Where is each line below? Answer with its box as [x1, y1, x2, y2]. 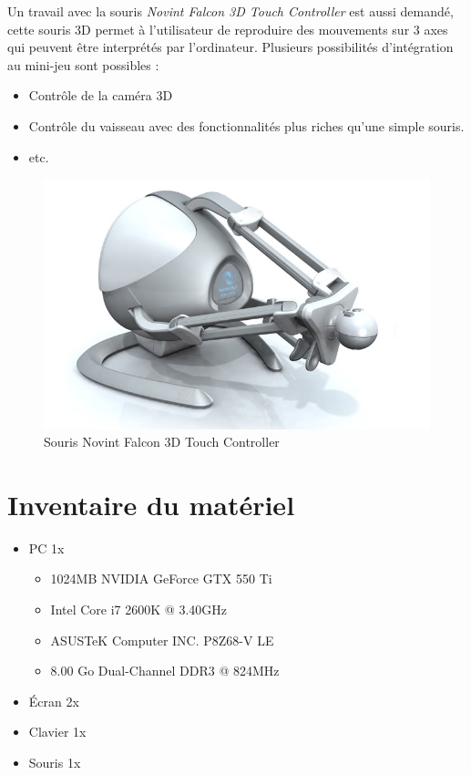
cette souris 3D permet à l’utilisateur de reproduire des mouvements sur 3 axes [7, 19, 448, 38]
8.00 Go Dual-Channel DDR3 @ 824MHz [50, 661, 280, 680]
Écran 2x [28, 691, 79, 710]
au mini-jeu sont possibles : [7, 55, 159, 74]
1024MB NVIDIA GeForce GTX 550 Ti [50, 569, 272, 588]
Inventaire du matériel [7, 485, 295, 522]
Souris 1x [28, 753, 81, 771]
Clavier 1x [28, 722, 87, 741]
